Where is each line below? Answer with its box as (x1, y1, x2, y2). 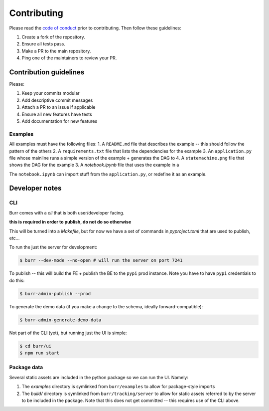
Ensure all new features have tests (21, 111, 92, 117)
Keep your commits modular (21, 90, 80, 96)
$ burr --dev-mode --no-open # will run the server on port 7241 (19, 257, 183, 263)
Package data (9, 364, 43, 371)
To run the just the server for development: (9, 244, 97, 250)
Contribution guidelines (9, 68, 85, 76)
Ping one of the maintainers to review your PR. (21, 55, 117, 61)
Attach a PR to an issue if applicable (21, 104, 96, 110)
